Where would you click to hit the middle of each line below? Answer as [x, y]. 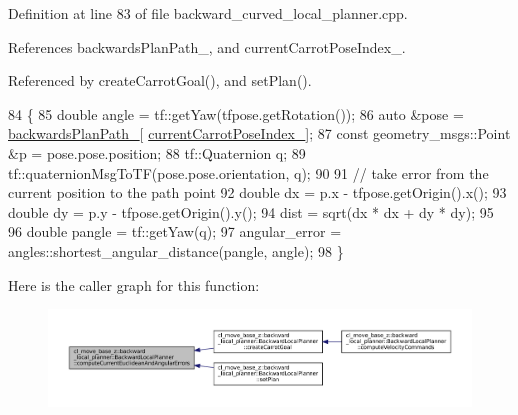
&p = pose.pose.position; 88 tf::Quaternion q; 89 [157, 152]
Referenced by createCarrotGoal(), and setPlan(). [160, 80]
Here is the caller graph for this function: [134, 284]
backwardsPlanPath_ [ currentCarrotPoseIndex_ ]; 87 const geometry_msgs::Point [259, 133]
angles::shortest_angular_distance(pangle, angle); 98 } [176, 250]
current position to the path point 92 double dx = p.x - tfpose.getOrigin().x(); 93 [257, 192]
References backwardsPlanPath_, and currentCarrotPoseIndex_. [207, 46]
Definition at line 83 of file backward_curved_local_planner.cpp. [208, 13]
